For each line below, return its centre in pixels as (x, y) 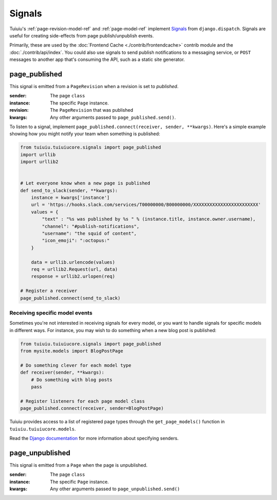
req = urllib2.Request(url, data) (74, 269)
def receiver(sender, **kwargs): (62, 372)
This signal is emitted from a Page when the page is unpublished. (78, 465)
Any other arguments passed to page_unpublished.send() (115, 489)
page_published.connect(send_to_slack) (70, 298)
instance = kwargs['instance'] (70, 198)
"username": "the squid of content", (89, 234)
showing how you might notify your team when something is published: (85, 134)
